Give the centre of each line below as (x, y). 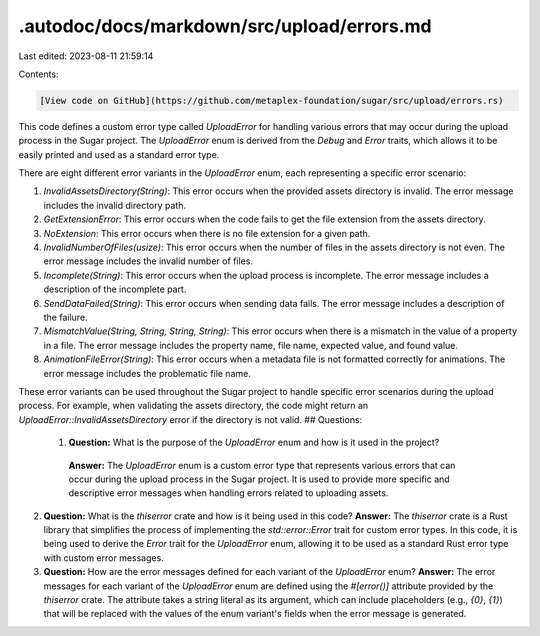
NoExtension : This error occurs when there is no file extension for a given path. (207, 233)
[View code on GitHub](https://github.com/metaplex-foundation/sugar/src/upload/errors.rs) (271, 100)
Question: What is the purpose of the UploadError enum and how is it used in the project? (254, 442)
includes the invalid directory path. (115, 205)
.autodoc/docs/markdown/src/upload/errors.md (225, 26)
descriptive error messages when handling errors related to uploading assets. (228, 493)
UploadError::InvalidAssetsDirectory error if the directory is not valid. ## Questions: (190, 419)
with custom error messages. (103, 557)
